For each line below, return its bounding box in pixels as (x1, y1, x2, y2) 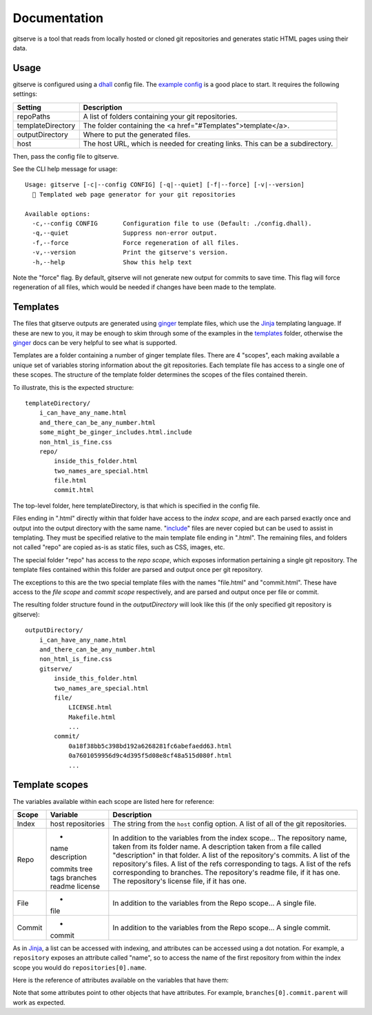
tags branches (50, 873, 97, 883)
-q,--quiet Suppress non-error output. (32, 229, 218, 237)
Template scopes (12, 779, 89, 791)
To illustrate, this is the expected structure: (12, 383, 134, 391)
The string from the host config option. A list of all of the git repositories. (112, 818, 347, 828)
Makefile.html (68, 713, 116, 721)
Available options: (25, 210, 91, 217)
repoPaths (17, 111, 51, 121)
